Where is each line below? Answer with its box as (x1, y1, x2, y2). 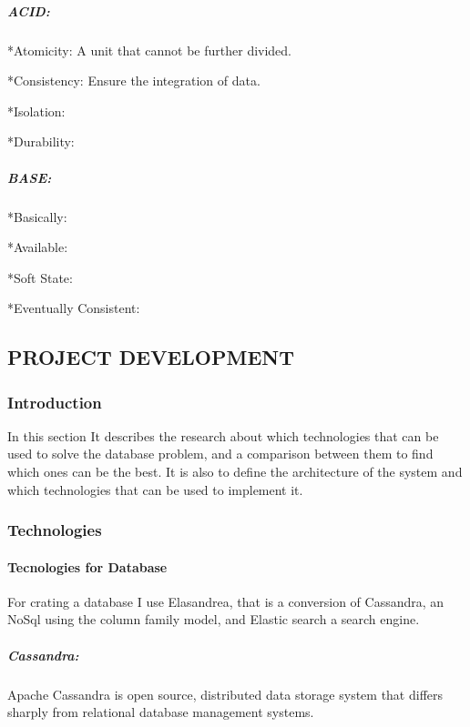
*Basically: (7, 207, 67, 226)
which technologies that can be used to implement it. (7, 480, 303, 499)
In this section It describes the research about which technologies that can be (7, 426, 439, 445)
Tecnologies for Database (7, 557, 168, 576)
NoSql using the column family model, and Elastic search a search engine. (7, 610, 420, 629)
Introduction (7, 390, 102, 413)
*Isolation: (7, 101, 66, 120)
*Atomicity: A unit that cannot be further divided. (7, 40, 292, 59)
